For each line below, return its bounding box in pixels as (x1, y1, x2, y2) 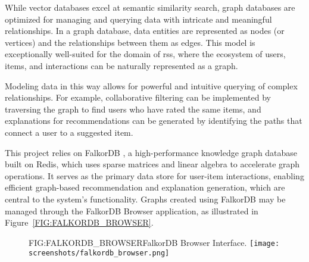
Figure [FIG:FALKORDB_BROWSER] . (5, 216, 154, 229)
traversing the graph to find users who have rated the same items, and (5, 102, 261, 115)
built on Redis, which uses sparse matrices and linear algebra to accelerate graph (5, 158, 300, 170)
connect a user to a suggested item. (5, 126, 133, 138)
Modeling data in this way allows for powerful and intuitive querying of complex (5, 79, 298, 92)
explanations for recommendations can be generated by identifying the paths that (5, 114, 302, 127)
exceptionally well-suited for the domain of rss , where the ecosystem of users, (5, 48, 286, 60)
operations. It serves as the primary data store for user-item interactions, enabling (5, 169, 304, 182)
